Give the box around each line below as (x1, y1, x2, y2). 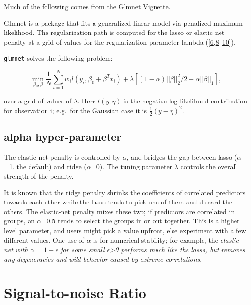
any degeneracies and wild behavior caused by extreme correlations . (4, 254, 202, 264)
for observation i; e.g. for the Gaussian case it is (4, 105, 147, 115)
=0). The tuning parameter (91, 161, 173, 171)
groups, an (4, 216, 35, 226)
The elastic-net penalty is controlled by (4, 152, 120, 162)
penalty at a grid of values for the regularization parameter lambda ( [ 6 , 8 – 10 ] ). (4, 36, 235, 47)
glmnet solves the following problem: (4, 53, 113, 63)
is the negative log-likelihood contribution (124, 96, 248, 106)
